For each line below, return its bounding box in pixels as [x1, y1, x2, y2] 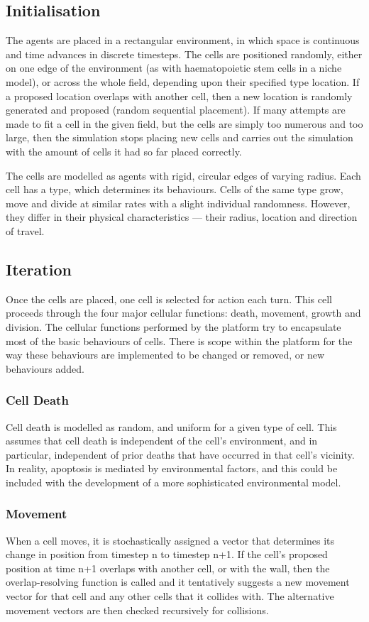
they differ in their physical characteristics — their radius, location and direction [6, 209, 358, 224]
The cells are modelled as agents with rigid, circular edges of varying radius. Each [6, 168, 361, 182]
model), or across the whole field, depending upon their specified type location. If [6, 74, 360, 89]
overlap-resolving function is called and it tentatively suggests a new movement [6, 574, 350, 589]
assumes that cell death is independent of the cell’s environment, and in [6, 433, 318, 448]
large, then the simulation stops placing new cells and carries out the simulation [6, 130, 353, 145]
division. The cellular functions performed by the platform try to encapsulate [6, 319, 341, 334]
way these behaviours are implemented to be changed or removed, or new [6, 347, 325, 362]
